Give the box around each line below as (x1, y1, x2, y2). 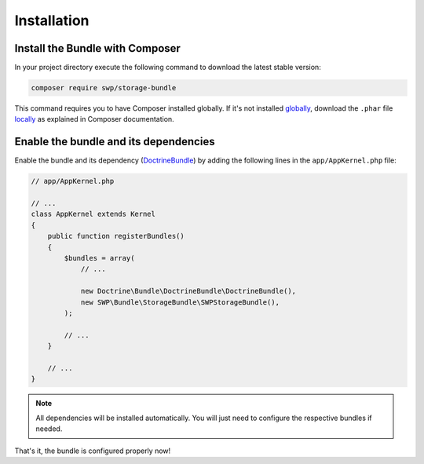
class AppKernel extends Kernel (31, 210, 156, 219)
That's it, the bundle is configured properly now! (14, 446, 171, 455)
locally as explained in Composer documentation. (14, 115, 174, 124)
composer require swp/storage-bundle (31, 83, 177, 93)
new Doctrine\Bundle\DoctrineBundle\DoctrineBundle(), (80, 287, 297, 296)
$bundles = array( (64, 254, 135, 263)
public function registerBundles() (47, 232, 185, 241)
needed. (35, 424, 63, 433)
